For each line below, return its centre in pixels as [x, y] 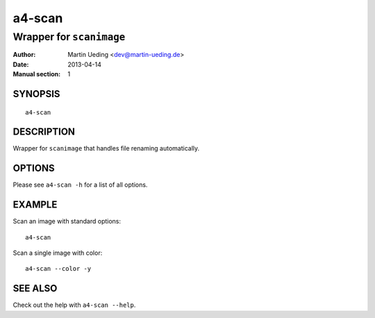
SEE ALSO [35, 288]
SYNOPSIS [36, 94]
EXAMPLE [35, 205]
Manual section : [37, 74]
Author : [24, 55]
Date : [21, 64]
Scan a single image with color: [58, 253]
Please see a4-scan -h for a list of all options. [80, 185]
